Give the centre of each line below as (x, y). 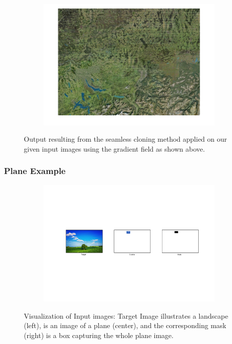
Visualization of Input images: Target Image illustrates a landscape (126, 315)
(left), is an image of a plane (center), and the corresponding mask (125, 325)
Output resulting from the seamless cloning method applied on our (125, 139)
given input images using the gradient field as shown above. (115, 148)
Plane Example (35, 171)
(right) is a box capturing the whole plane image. (99, 335)
